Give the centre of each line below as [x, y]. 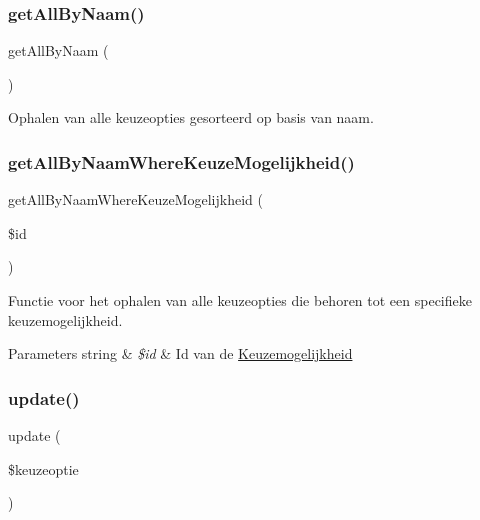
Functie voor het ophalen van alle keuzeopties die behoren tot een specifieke [240, 300]
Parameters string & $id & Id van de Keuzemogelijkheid [180, 353]
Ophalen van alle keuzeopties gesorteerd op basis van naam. [191, 117]
